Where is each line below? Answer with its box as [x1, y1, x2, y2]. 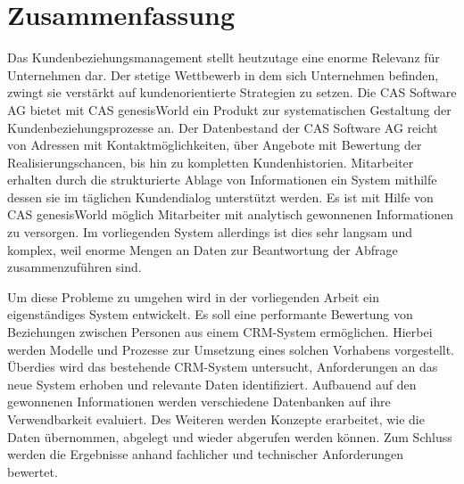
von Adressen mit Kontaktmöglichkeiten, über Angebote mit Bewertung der [7, 135, 422, 154]
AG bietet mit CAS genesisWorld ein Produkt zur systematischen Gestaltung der [7, 100, 452, 119]
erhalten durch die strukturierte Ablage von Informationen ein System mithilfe [7, 170, 437, 189]
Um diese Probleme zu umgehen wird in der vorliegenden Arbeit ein [7, 287, 379, 306]
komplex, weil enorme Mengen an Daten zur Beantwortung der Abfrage [7, 240, 398, 258]
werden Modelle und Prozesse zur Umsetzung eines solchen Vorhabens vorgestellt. [7, 340, 455, 358]
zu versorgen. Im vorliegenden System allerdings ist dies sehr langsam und [7, 223, 413, 242]
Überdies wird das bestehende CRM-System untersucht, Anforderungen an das [7, 357, 438, 376]
